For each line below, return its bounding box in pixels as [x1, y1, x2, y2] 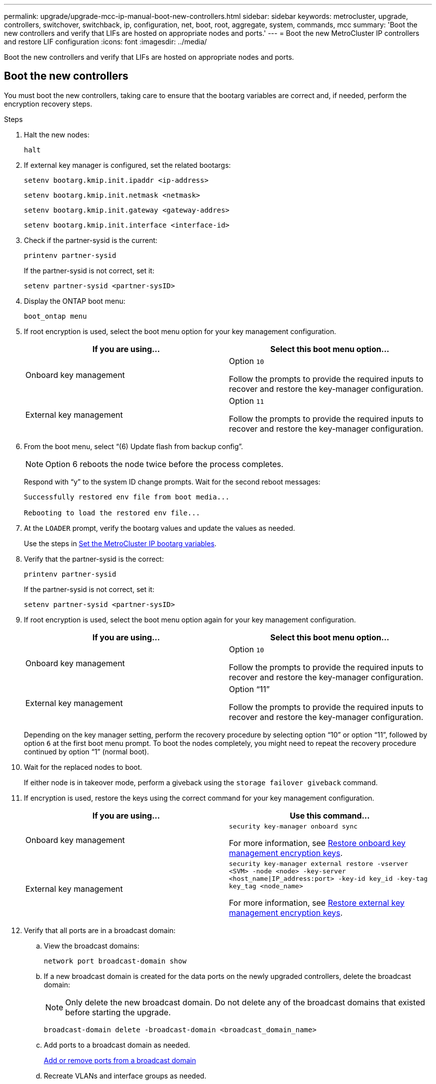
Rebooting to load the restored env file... [24, 508, 201, 517]
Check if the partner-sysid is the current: [24, 236, 158, 244]
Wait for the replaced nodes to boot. [24, 762, 142, 771]
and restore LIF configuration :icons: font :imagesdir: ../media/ [4, 37, 207, 46]
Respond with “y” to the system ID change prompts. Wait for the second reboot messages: [24, 477, 321, 486]
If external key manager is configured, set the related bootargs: [24, 160, 231, 169]
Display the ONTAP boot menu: [24, 296, 125, 305]
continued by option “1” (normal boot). [24, 747, 149, 756]
